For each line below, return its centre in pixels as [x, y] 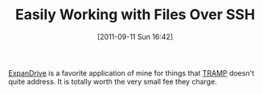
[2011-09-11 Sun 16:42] [135, 37]
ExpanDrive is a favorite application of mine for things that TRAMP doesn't [131, 72]
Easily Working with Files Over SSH [135, 15]
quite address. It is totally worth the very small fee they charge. [113, 81]
